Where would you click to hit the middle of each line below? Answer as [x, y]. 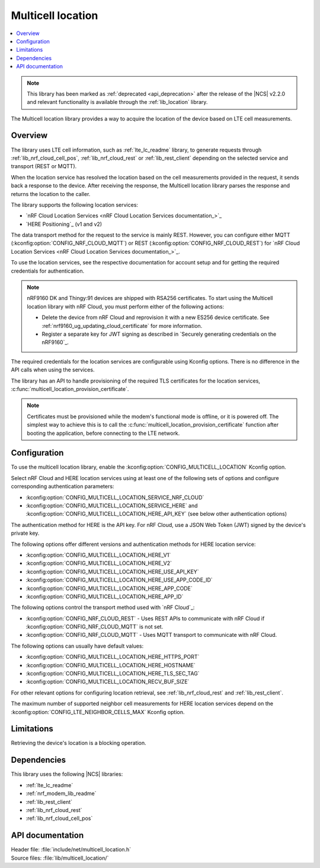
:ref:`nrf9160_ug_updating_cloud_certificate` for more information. [122, 326]
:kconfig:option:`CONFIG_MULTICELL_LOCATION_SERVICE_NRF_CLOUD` [115, 497]
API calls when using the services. [53, 370]
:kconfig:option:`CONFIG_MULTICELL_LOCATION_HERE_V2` [99, 563]
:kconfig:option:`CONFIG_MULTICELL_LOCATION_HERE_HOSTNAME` [111, 665]
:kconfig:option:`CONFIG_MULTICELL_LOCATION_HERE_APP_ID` [105, 596]
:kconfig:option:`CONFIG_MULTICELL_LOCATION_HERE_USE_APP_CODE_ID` [119, 580]
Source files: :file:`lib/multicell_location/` [60, 858]
